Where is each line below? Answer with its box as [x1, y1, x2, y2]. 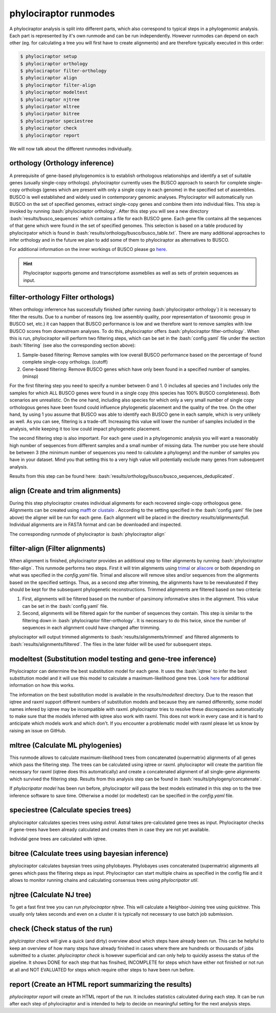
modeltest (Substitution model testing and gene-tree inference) [9, 655, 217, 663]
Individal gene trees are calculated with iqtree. [9, 836, 107, 842]
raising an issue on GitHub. [9, 727, 66, 733]
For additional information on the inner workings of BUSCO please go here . [9, 246, 167, 252]
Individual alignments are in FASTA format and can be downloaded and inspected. [9, 521, 182, 527]
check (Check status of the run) [9, 924, 113, 933]
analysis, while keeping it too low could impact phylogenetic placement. [9, 426, 161, 432]
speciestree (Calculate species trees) [9, 806, 131, 814]
